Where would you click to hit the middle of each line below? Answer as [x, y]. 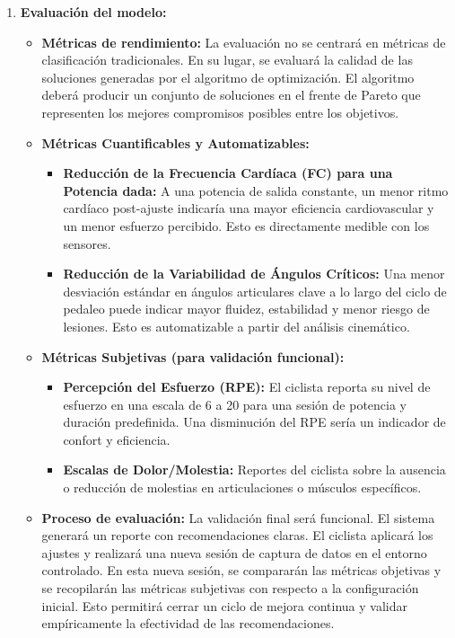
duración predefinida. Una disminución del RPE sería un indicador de [254, 422]
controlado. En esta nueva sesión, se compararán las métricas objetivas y [241, 570]
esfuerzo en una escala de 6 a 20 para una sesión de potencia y [235, 404]
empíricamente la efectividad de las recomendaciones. [188, 623]
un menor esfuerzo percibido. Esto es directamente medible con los [246, 225]
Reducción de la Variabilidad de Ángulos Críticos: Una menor [254, 274]
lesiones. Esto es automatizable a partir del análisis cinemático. [236, 326]
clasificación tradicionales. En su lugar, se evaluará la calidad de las [227, 60]
